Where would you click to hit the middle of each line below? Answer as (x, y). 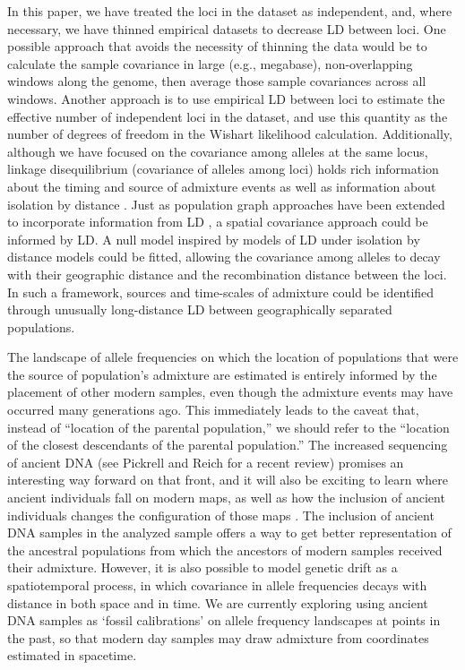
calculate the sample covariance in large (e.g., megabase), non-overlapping (210, 63)
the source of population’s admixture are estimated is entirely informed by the (222, 374)
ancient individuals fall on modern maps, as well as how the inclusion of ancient (226, 498)
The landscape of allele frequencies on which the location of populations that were (233, 357)
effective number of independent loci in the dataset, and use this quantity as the (228, 116)
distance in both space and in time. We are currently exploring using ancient (218, 602)
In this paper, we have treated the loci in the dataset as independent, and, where (230, 11)
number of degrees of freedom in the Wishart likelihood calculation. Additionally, (230, 134)
